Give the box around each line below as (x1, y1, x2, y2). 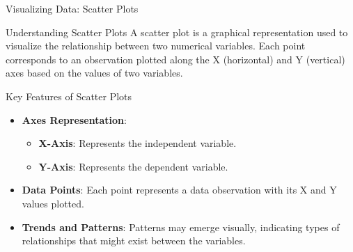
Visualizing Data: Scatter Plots (6, 1, 139, 15)
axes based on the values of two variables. (6, 65, 183, 80)
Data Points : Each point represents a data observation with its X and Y (22, 182, 337, 197)
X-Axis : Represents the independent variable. (38, 136, 237, 150)
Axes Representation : (22, 112, 127, 127)
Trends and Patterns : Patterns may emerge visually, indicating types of (22, 219, 340, 234)
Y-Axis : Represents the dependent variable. (38, 159, 228, 173)
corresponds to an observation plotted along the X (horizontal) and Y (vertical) (6, 52, 345, 66)
